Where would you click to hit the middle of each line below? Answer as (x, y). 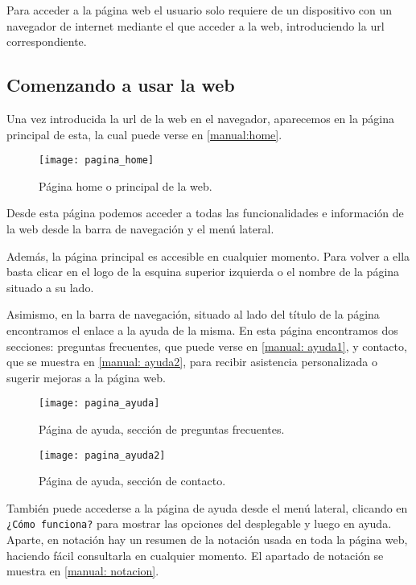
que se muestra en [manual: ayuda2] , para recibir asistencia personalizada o (192, 362)
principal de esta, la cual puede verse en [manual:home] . (144, 134)
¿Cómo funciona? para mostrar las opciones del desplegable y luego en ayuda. (199, 523)
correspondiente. (47, 41)
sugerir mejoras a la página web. (86, 377)
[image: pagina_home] (97, 161)
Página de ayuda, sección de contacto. (132, 481)
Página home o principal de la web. (126, 185)
